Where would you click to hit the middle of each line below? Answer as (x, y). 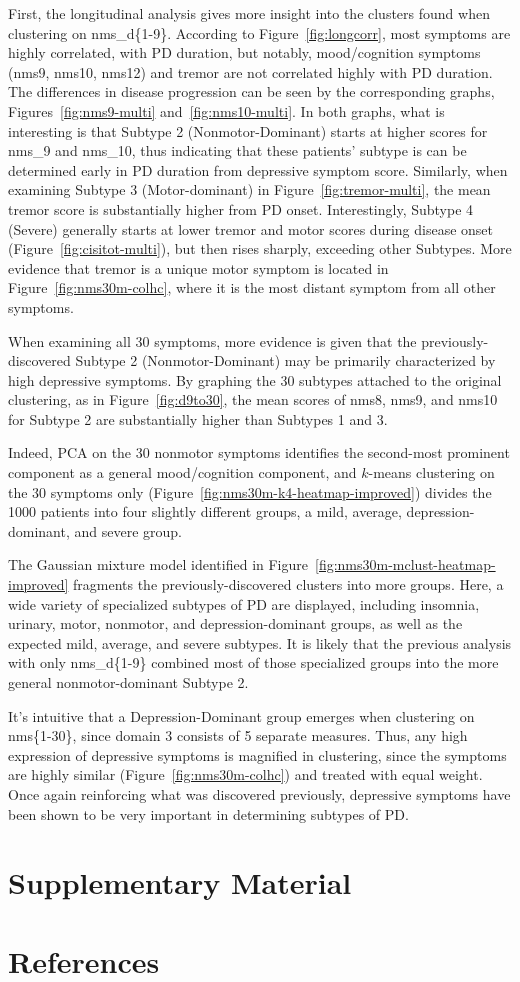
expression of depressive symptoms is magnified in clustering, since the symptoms (257, 754)
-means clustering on (431, 472)
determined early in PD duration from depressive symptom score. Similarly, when (258, 169)
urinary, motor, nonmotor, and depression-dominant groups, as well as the (235, 623)
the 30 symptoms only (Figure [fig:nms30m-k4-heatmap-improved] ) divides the (250, 491)
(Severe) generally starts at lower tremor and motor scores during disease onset (251, 228)
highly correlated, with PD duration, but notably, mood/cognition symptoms (244, 52)
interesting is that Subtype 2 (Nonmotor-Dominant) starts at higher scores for (248, 130)
